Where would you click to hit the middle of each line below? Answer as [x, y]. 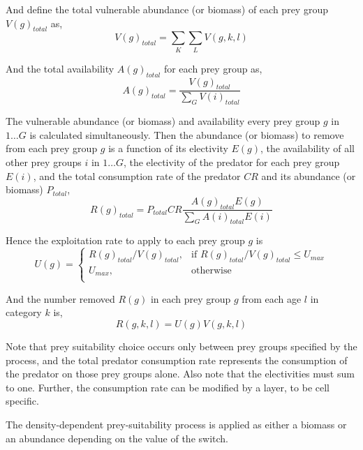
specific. [22, 401]
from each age [272, 298]
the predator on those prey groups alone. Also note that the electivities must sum [180, 374]
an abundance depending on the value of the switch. [117, 438]
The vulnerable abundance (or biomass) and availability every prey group [163, 121]
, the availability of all [308, 148]
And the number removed [60, 298]
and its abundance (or [309, 175]
